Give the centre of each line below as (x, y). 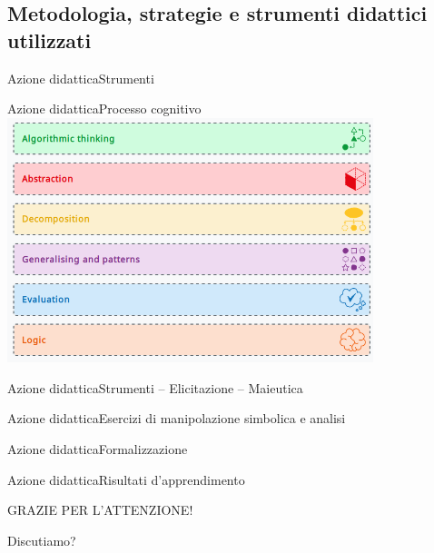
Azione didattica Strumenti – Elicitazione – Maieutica (155, 387)
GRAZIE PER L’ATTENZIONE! (100, 510)
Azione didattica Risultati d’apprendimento (126, 479)
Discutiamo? (42, 540)
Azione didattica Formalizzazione (98, 449)
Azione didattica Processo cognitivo (104, 109)
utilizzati (49, 39)
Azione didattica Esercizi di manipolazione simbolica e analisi (177, 418)
